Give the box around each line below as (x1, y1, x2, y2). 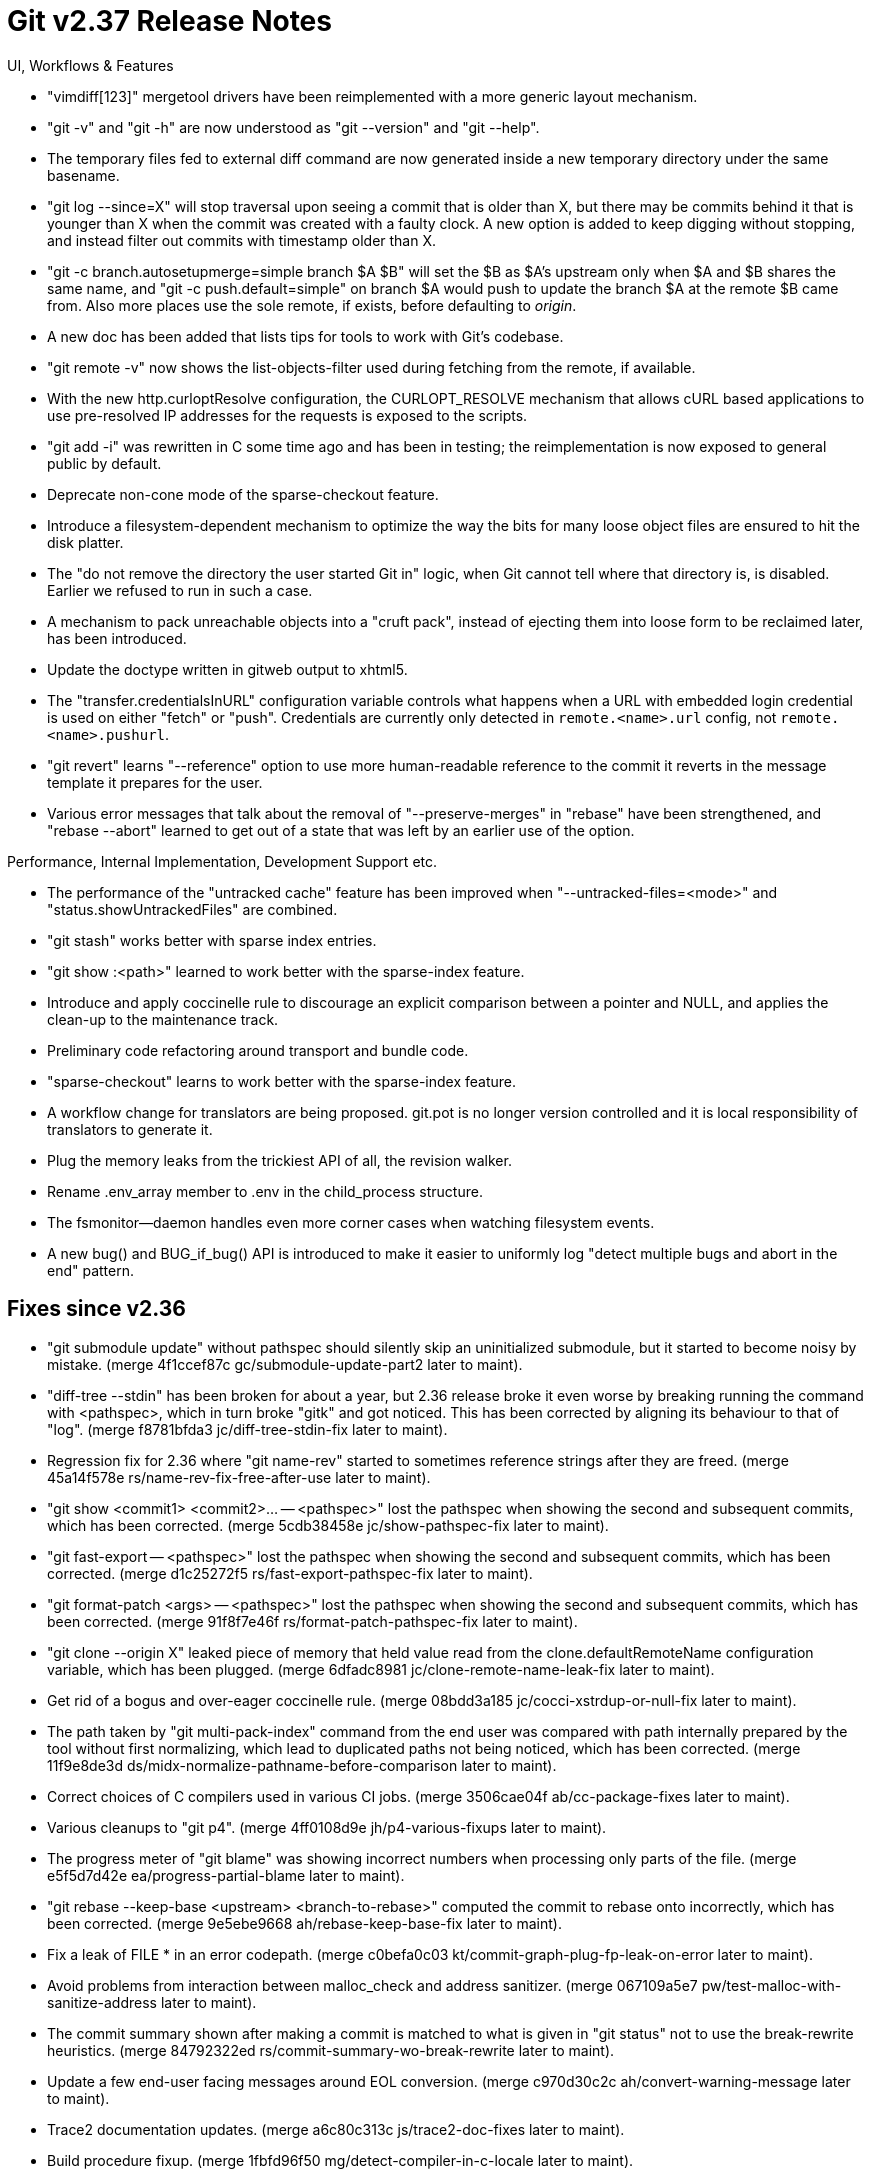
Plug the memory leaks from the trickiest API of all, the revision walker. (47, 1151, 512, 1169)
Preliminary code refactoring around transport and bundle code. (47, 1041, 469, 1059)
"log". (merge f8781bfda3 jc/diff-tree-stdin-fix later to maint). (47, 1420, 448, 1438)
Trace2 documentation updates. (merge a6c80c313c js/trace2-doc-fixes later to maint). (47, 2120, 625, 2138)
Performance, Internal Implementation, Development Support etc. (7, 852, 438, 870)
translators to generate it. (47, 1120, 213, 1138)
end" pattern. (47, 1261, 135, 1279)
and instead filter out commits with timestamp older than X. (47, 231, 437, 249)
